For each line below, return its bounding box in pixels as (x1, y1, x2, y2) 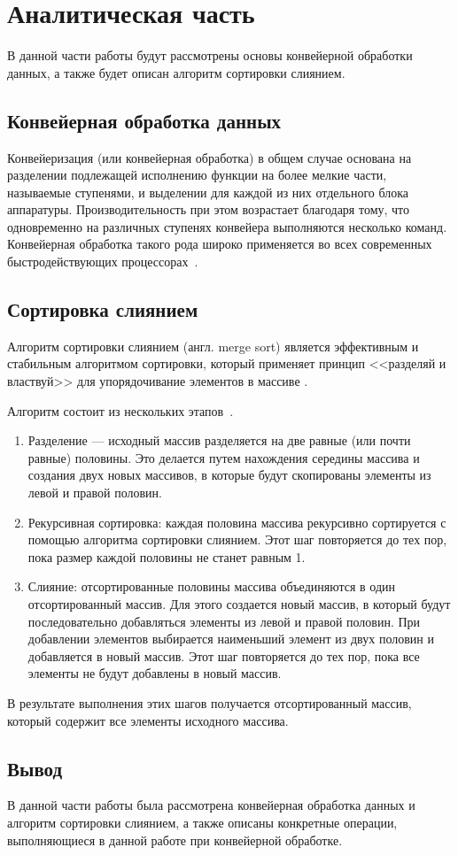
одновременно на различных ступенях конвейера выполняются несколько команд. (7, 217, 447, 235)
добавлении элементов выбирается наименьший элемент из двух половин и (27, 629, 434, 648)
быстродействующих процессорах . (7, 252, 198, 271)
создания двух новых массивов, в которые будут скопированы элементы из (27, 466, 431, 484)
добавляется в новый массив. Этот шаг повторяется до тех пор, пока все (27, 646, 420, 665)
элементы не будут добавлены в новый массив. (27, 664, 282, 682)
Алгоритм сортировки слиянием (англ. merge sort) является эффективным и (7, 336, 419, 355)
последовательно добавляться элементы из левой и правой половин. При (27, 612, 421, 630)
